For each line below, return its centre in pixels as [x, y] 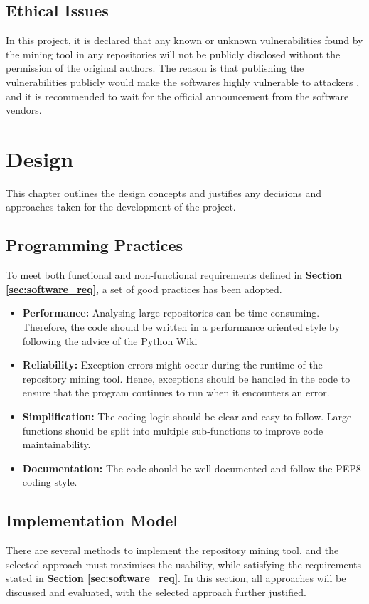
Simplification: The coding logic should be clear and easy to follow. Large [187, 417]
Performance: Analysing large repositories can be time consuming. [171, 313]
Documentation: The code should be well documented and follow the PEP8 [192, 468]
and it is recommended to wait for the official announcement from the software [177, 96]
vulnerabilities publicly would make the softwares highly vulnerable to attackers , [183, 81]
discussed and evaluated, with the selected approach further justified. [156, 592]
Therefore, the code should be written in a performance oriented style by [181, 327]
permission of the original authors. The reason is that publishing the [155, 68]
